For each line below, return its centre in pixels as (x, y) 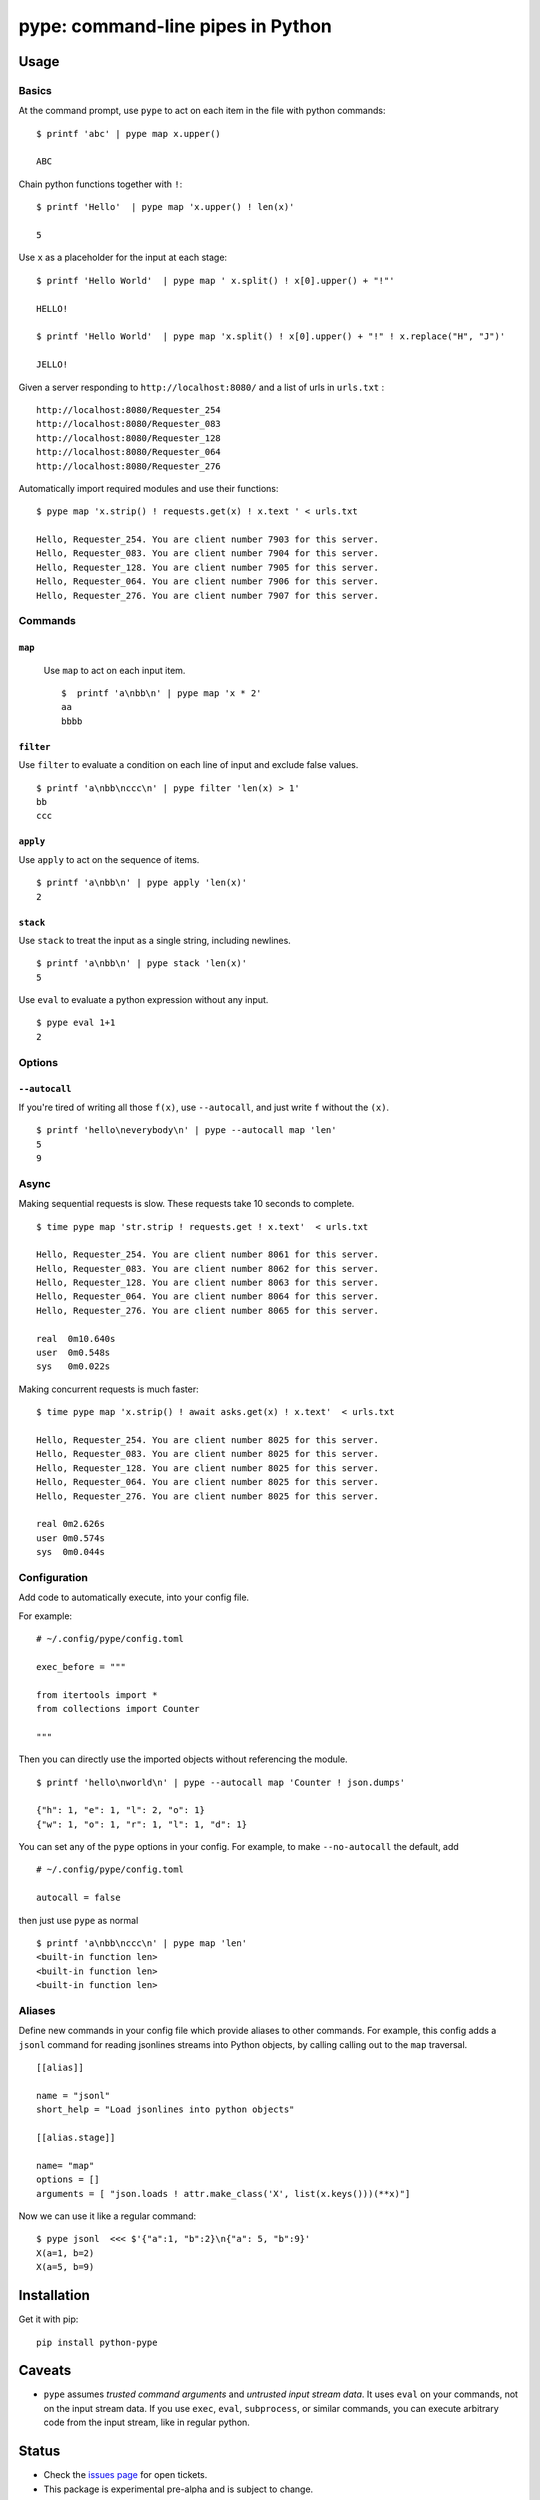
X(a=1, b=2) (65, 2253)
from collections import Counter (118, 1708)
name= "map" (65, 2165)
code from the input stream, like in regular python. (146, 2422)
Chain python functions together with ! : (100, 184)
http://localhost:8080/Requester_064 (129, 452)
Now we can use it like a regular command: (107, 2216)
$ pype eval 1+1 (76, 1023)
